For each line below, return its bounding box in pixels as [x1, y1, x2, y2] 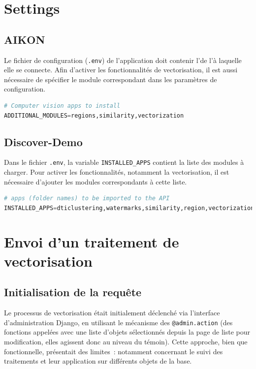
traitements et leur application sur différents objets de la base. [4, 356, 192, 366]
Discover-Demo [4, 134, 83, 149]
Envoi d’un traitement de [4, 231, 179, 251]
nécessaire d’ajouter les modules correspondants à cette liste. [4, 176, 187, 186]
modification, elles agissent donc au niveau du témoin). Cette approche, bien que [4, 337, 248, 347]
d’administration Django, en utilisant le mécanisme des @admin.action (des [4, 317, 233, 327]
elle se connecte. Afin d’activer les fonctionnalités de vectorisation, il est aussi [4, 64, 238, 75]
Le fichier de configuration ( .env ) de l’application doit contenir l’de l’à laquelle [4, 55, 242, 65]
